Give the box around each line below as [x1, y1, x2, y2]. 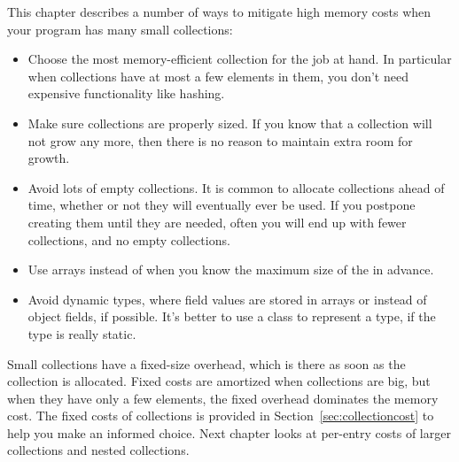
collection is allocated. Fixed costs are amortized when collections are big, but [7, 372, 431, 390]
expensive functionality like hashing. [27, 84, 225, 103]
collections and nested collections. [7, 441, 190, 459]
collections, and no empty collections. [27, 230, 230, 249]
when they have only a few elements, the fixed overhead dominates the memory [7, 389, 439, 407]
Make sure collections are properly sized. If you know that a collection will [27, 113, 432, 132]
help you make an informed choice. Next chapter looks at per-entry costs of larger [7, 423, 451, 442]
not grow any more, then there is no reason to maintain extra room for [27, 131, 413, 150]
